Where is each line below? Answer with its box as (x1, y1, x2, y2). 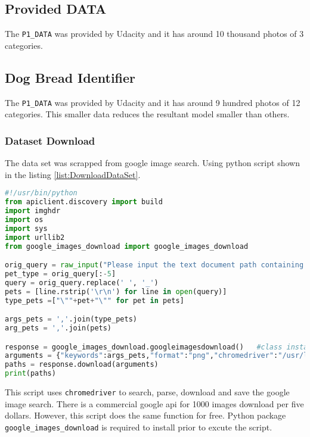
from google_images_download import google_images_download (5, 242, 249, 251)
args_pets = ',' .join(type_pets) (5, 315, 137, 324)
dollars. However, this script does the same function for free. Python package (5, 409, 286, 422)
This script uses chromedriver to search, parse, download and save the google (5, 386, 290, 398)
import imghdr (5, 207, 61, 216)
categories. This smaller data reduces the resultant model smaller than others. (5, 108, 290, 120)
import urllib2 (5, 233, 65, 242)
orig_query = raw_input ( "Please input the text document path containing (5, 261, 304, 270)
